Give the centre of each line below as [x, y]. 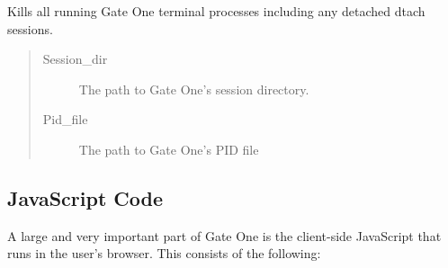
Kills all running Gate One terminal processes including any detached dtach [216, 11]
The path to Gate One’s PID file [169, 149]
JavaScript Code [85, 197]
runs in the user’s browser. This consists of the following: [164, 253]
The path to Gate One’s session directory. [194, 89]
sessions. [30, 28]
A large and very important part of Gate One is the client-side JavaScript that [224, 235]
